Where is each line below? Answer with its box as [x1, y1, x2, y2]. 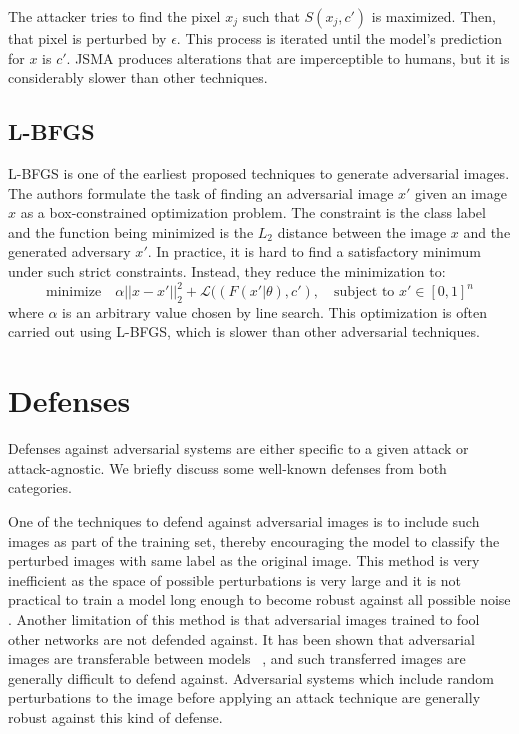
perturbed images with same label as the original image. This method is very [8, 550, 480, 571]
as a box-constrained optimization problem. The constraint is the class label [20, 202, 486, 223]
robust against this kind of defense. [8, 706, 223, 727]
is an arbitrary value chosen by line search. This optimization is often [62, 301, 487, 322]
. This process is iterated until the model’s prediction [176, 28, 503, 48]
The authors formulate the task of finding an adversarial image [8, 182, 394, 203]
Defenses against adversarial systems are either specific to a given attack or [8, 438, 469, 459]
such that [242, 6, 300, 26]
